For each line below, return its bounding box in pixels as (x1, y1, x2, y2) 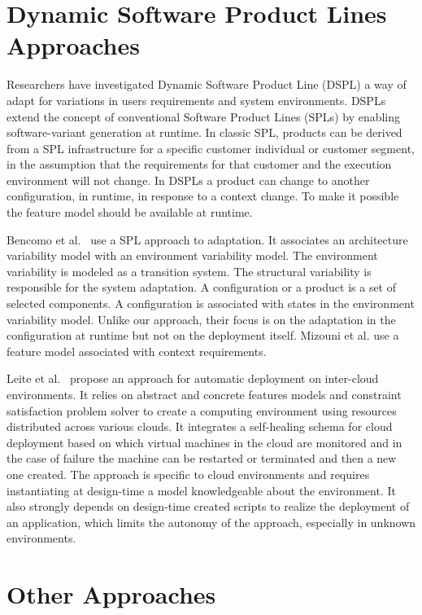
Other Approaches (7, 578, 216, 611)
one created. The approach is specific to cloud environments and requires (7, 465, 370, 482)
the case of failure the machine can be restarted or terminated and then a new (7, 450, 397, 467)
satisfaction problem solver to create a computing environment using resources (7, 402, 397, 419)
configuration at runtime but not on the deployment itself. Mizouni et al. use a (7, 327, 399, 344)
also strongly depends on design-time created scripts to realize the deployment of (7, 498, 410, 515)
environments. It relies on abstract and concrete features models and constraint (7, 386, 402, 402)
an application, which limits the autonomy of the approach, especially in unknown (7, 513, 416, 530)
